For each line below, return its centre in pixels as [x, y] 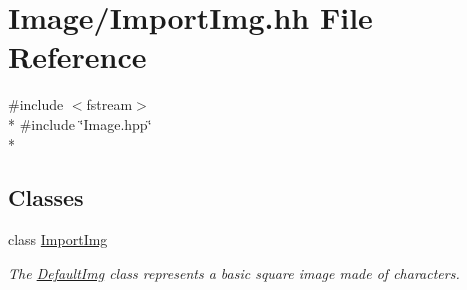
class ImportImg [58, 239]
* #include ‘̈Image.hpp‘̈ [80, 123]
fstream [109, 104]
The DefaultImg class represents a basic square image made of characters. [234, 272]
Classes [46, 197]
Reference [77, 56]
